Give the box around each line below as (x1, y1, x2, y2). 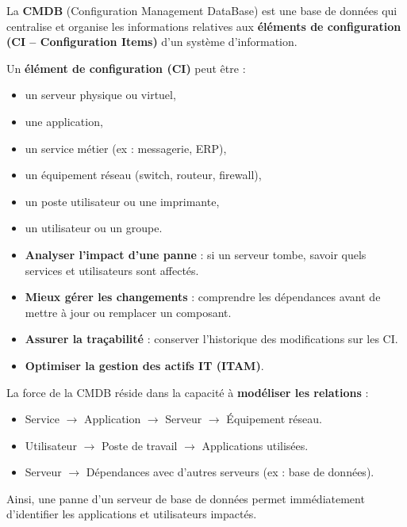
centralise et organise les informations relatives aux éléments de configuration (6, 17, 401, 34)
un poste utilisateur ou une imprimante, (25, 193, 220, 209)
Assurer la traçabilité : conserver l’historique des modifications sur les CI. (25, 330, 398, 347)
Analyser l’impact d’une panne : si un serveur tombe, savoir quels (25, 246, 367, 262)
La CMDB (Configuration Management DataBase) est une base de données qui (6, 2, 397, 18)
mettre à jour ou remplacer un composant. (25, 304, 232, 320)
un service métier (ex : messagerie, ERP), (25, 139, 227, 156)
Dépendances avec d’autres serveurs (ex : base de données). (86, 464, 374, 480)
